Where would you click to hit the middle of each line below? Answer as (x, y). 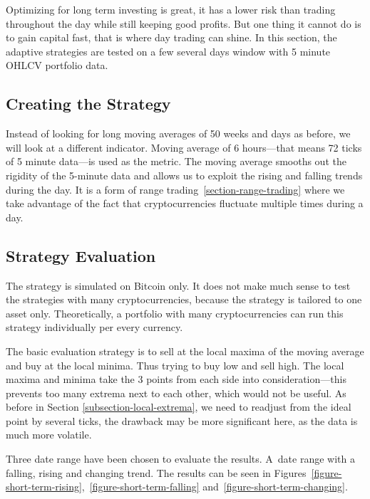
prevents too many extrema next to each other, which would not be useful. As (176, 393)
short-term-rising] (44, 487)
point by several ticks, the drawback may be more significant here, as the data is (182, 420)
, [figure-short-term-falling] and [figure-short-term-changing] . (215, 487)
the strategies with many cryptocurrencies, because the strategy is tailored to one (184, 299)
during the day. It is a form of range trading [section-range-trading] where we (175, 189)
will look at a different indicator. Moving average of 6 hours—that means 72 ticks (184, 147)
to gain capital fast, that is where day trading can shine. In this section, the (171, 37)
